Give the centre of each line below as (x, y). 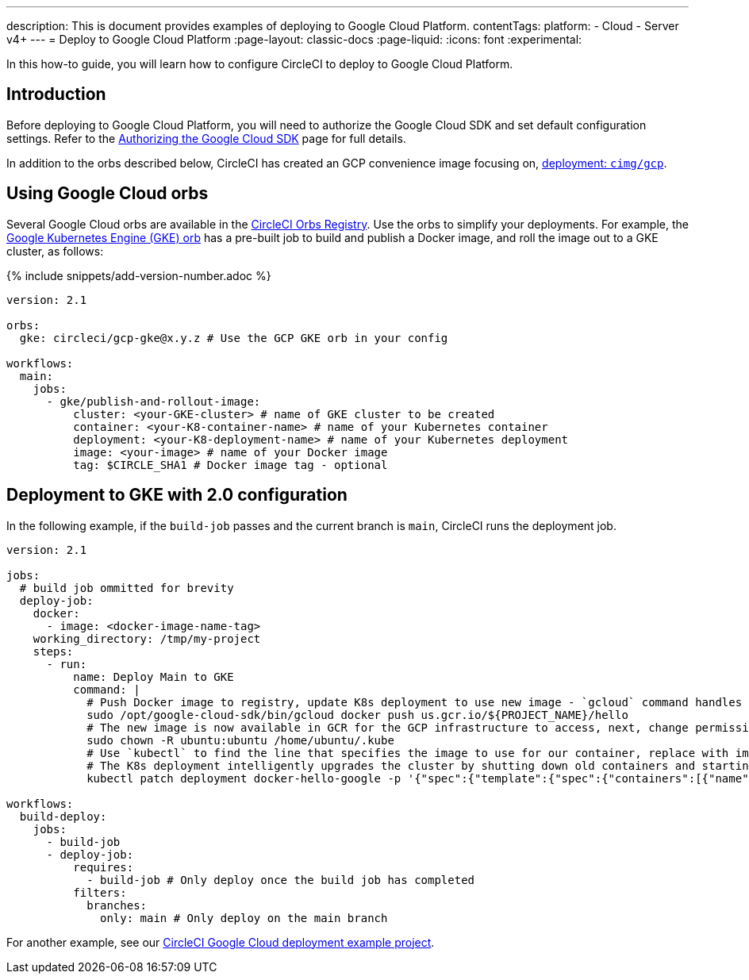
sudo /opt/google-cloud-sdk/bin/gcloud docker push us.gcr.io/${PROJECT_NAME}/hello (357, 715)
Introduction (56, 94)
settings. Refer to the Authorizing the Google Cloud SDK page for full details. (206, 138)
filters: (100, 892)
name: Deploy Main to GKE (154, 676)
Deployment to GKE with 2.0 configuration (177, 495)
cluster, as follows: (55, 251)
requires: (104, 867)
